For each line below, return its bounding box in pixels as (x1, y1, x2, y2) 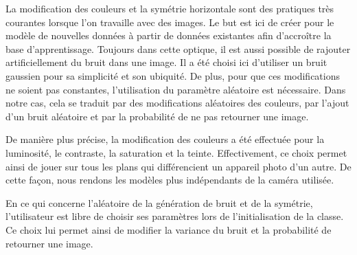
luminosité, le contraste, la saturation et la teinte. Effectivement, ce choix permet (5, 145, 347, 159)
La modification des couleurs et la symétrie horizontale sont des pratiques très (5, 1, 334, 15)
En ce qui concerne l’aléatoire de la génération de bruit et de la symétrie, (5, 195, 313, 210)
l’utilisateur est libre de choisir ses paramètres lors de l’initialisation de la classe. (5, 209, 344, 223)
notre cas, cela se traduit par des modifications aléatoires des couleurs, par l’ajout (5, 96, 349, 110)
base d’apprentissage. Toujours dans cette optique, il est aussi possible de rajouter (5, 41, 351, 56)
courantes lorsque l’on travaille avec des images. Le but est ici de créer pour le (5, 14, 334, 29)
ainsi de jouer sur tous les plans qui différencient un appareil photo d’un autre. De (5, 159, 352, 173)
